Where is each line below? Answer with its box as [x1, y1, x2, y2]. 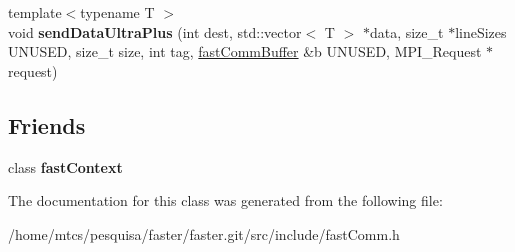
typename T [80, 2, 155, 22]
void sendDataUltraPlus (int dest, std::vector [8, 21, 302, 42]
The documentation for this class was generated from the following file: [8, 190, 443, 211]
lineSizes [455, 21, 507, 42]
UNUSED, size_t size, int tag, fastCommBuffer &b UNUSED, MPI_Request [8, 41, 482, 62]
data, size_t [369, 21, 444, 42]
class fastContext [8, 156, 123, 177]
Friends [8, 109, 86, 140]
